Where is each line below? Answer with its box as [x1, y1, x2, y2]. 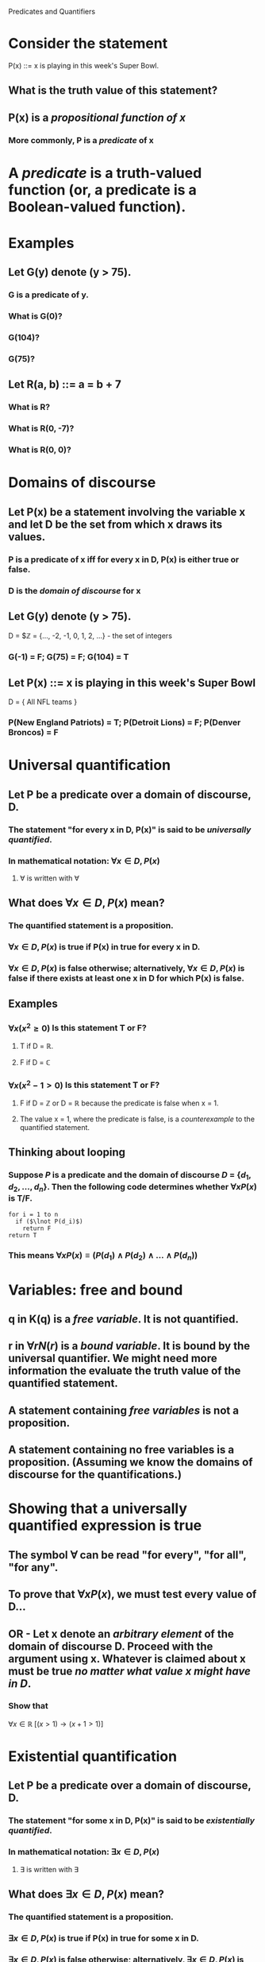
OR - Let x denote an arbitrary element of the [8, 1627, 234, 1640]
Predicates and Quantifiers [8, 7, 96, 16]
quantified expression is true [8, 1517, 202, 1534]
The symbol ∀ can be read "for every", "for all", [8, 1548, 247, 1561]
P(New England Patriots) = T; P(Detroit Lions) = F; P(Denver [8, 717, 241, 728]
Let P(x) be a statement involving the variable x [8, 505, 246, 519]
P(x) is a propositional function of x [8, 110, 186, 124]
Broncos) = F [8, 727, 59, 738]
